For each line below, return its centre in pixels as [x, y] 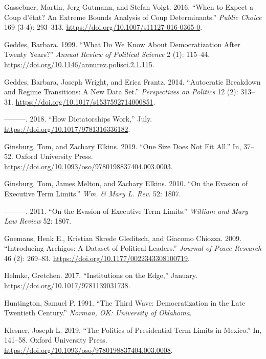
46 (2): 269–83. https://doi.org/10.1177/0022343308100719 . [97, 258]
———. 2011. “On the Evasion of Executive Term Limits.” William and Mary [126, 211]
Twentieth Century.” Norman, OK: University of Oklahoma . [98, 313]
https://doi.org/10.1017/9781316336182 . [67, 128]
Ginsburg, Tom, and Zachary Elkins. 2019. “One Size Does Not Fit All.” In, [123, 146]
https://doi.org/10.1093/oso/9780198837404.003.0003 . [88, 166]
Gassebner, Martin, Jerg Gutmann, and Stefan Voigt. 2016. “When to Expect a [129, 7]
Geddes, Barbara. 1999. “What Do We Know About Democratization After [122, 44]
